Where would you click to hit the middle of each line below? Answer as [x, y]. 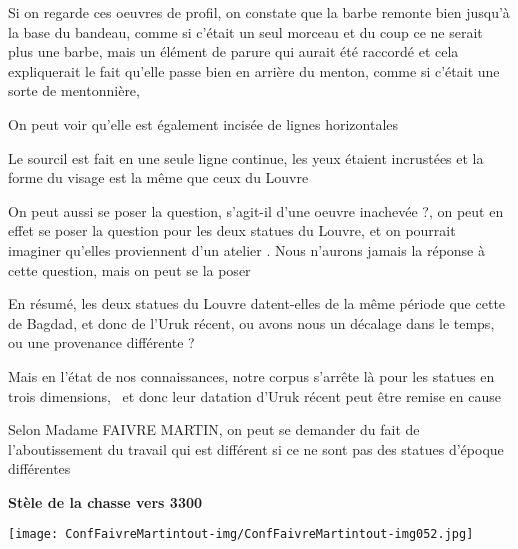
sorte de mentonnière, [74, 90]
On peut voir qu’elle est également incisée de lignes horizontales [203, 123]
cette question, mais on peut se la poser [129, 269]
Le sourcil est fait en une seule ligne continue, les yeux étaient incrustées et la [246, 157]
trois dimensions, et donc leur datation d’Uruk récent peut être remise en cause [254, 395]
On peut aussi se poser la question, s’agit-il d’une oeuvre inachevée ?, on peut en [256, 210]
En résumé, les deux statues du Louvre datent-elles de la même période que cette [257, 303]
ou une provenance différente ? [101, 342]
